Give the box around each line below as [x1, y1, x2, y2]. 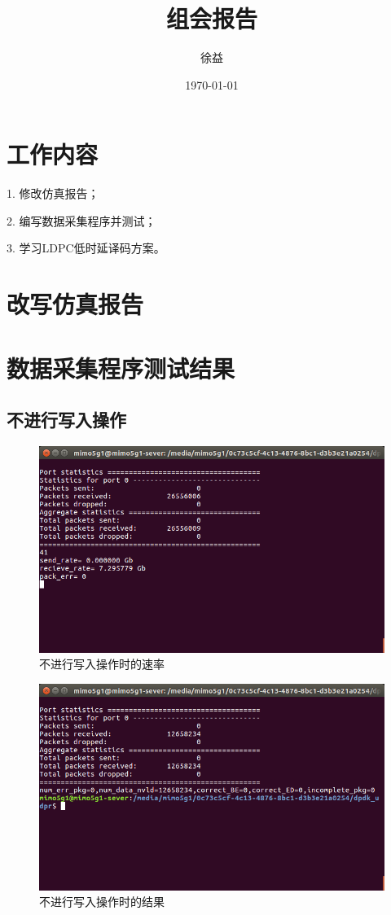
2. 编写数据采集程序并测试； [7, 212, 156, 229]
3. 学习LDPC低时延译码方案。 [7, 239, 165, 256]
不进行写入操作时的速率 [39, 655, 165, 672]
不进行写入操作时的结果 [39, 893, 165, 910]
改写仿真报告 [7, 287, 144, 321]
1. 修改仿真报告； [7, 185, 99, 202]
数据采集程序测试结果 [7, 351, 235, 384]
